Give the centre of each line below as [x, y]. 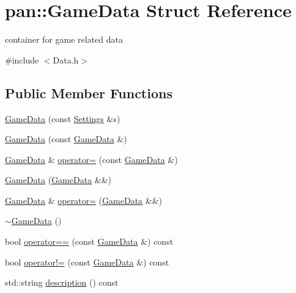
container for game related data [64, 39]
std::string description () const [62, 282]
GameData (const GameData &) [66, 139]
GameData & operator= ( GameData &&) [83, 200]
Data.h [66, 60]
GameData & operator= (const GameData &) [91, 159]
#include [22, 60]
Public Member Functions [89, 92]
